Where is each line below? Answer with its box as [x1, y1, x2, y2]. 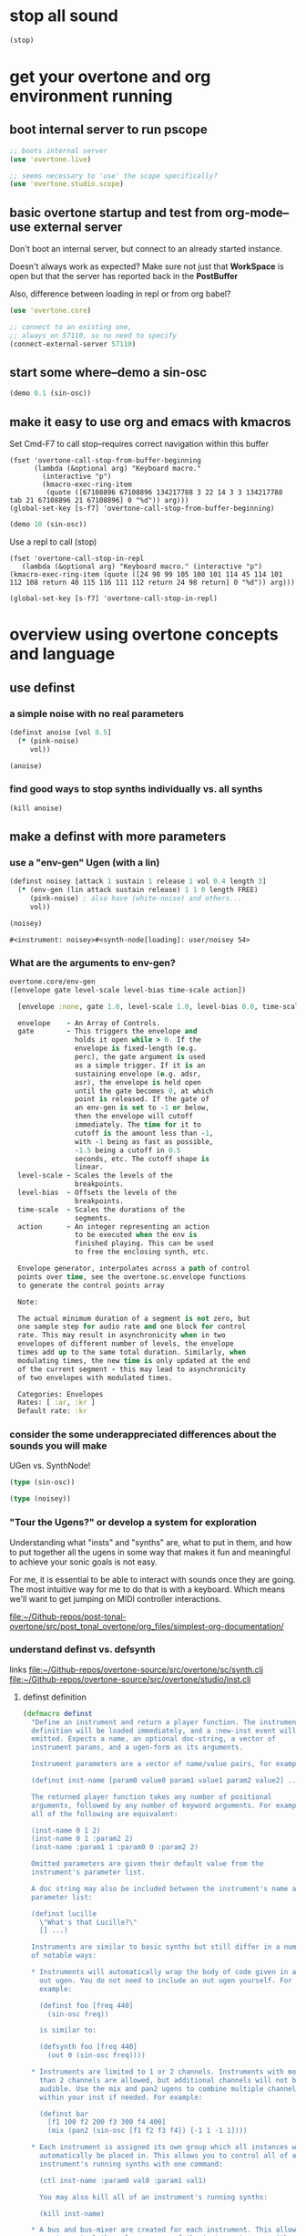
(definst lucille [31, 1908, 97, 1919]
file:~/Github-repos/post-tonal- [9, 1611, 127, 1622]
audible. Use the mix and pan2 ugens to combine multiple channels [39, 2084, 301, 2094]
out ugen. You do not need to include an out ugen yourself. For [39, 1976, 293, 1985]
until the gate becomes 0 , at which [74, 1087, 214, 1096]
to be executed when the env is [74, 1231, 198, 1240]
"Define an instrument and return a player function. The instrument [31, 1717, 301, 1727]
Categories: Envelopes [17, 1389, 104, 1399]
